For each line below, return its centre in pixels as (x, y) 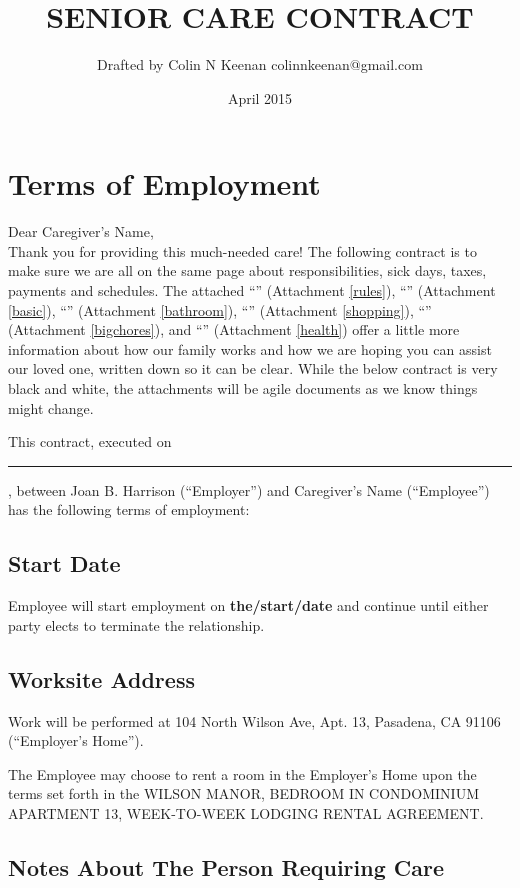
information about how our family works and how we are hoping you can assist (250, 348)
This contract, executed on (90, 441)
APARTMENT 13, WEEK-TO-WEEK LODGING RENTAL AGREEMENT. (246, 812)
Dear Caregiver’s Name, (81, 231)
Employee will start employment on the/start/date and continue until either (248, 605)
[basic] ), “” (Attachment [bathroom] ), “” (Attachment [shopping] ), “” (220, 309)
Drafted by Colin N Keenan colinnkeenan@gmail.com (260, 64)
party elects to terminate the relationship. (136, 624)
